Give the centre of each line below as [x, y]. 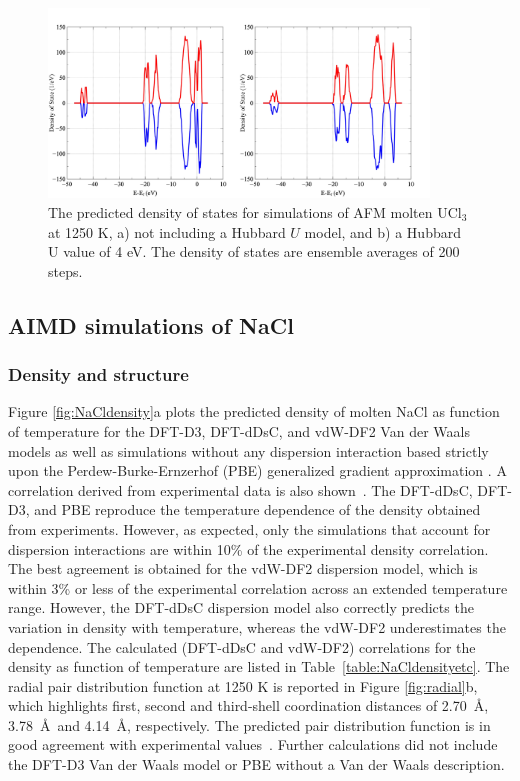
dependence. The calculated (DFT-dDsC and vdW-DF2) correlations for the [242, 646]
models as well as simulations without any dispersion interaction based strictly [248, 450]
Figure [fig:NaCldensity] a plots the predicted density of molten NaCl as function [254, 411]
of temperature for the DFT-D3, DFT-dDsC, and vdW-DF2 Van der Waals [239, 430]
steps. [65, 270]
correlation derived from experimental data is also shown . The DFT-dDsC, [240, 489]
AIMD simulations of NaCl [151, 324]
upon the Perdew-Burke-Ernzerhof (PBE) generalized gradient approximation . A [257, 470]
